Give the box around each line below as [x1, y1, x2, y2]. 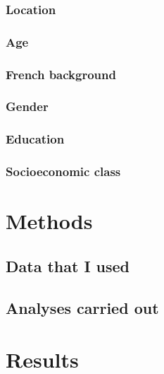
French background [6, 65, 116, 83]
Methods [6, 206, 93, 235]
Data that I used [6, 255, 130, 276]
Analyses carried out [6, 296, 159, 318]
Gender [6, 98, 49, 115]
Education [6, 130, 65, 148]
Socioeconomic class [6, 163, 121, 180]
